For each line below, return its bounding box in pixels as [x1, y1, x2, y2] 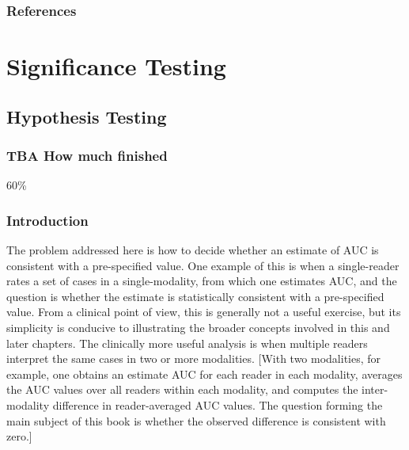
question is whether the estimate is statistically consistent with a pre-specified [6, 288, 384, 304]
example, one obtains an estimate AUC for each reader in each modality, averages [6, 365, 403, 382]
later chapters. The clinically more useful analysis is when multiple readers [6, 334, 368, 351]
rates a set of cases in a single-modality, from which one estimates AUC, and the [6, 273, 397, 289]
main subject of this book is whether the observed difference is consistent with [6, 412, 386, 429]
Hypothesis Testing [6, 104, 167, 128]
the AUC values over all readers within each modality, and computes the [6, 381, 358, 398]
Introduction [6, 210, 89, 230]
